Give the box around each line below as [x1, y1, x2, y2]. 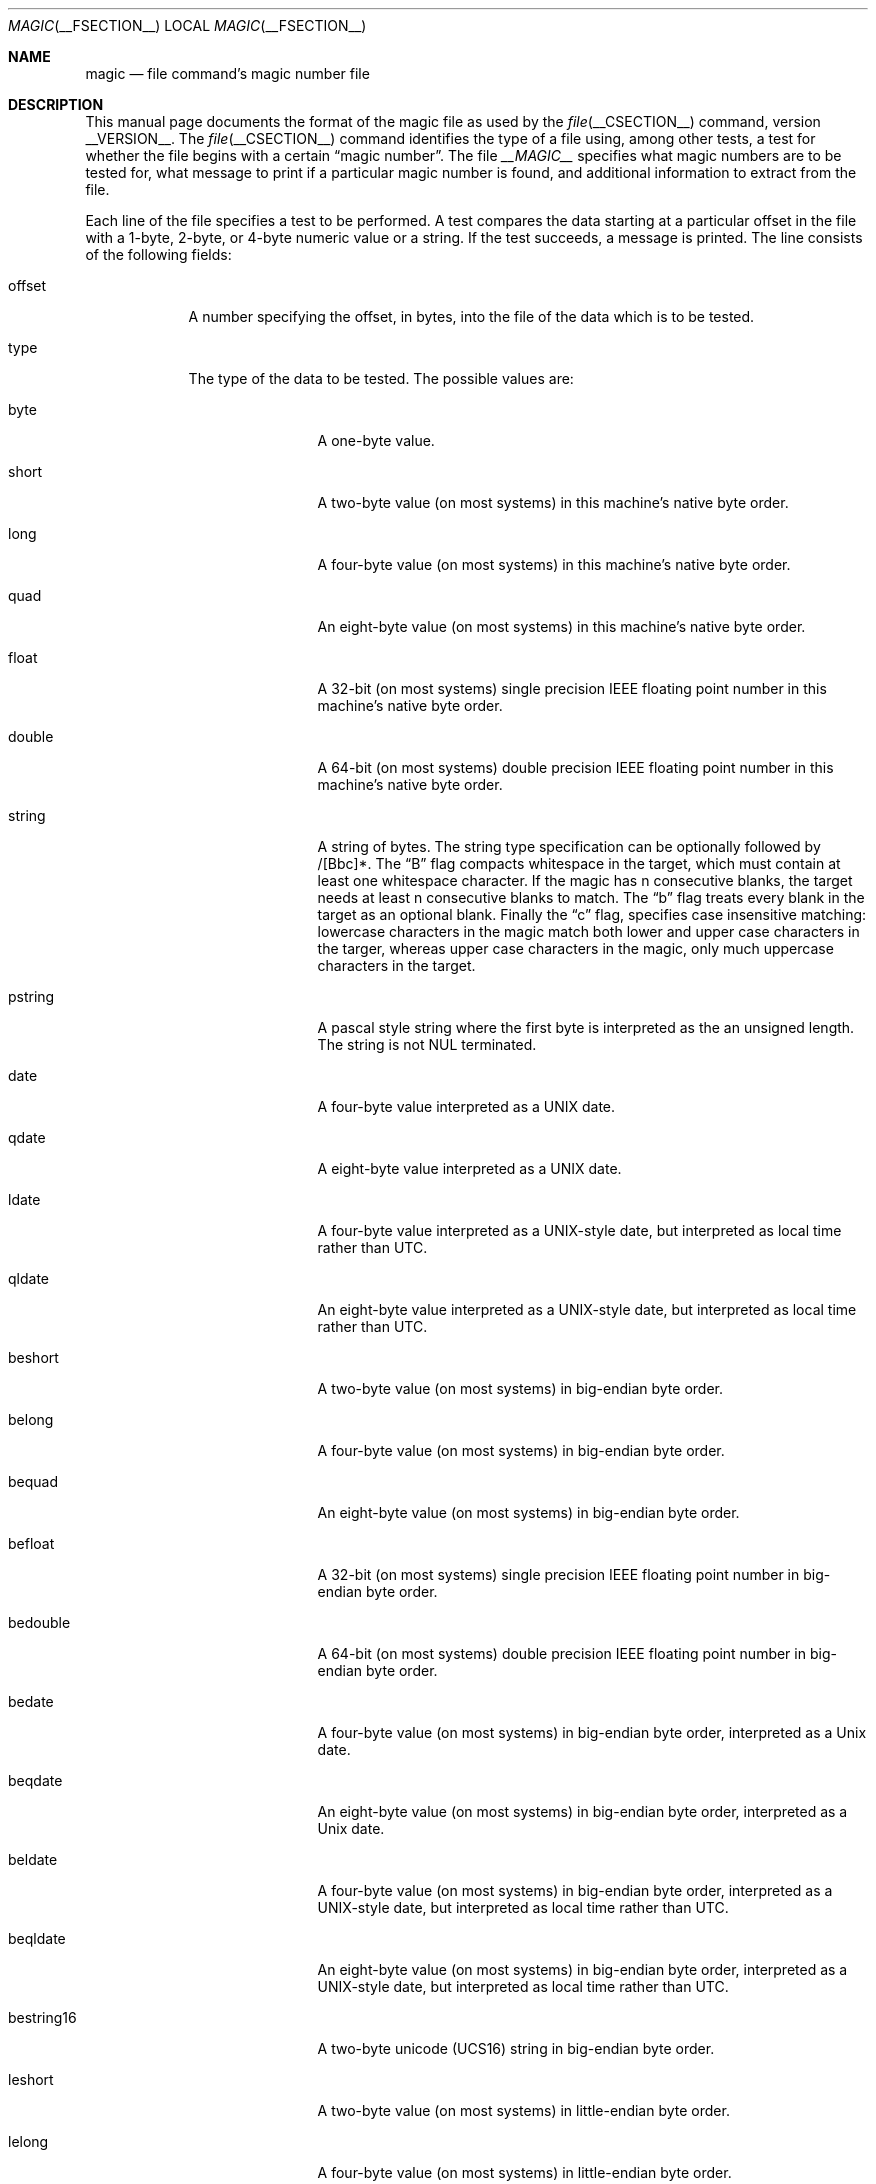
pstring [8, 988, 55, 1005]
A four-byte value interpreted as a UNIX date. [317, 1098, 616, 1115]
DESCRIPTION [8, 96, 104, 113]
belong [8, 1411, 54, 1428]
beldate [8, 1851, 58, 1868]
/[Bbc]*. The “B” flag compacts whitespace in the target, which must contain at [317, 855, 841, 872]
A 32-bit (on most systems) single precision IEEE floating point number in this [317, 680, 827, 697]
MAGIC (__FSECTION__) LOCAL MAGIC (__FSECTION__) [8, 17, 367, 34]
